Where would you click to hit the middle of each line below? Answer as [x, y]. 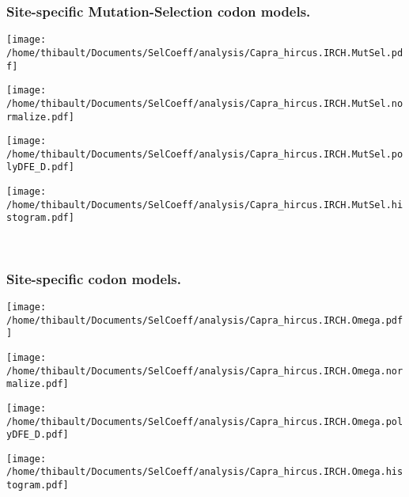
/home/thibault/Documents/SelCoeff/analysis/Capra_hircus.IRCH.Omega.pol [205, 421]
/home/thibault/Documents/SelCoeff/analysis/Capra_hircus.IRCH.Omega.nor [205, 371]
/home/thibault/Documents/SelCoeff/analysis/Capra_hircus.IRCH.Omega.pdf [205, 320]
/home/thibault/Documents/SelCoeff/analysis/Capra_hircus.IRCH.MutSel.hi [205, 205]
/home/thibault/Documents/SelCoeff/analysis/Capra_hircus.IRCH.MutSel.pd [205, 53]
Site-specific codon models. [94, 278]
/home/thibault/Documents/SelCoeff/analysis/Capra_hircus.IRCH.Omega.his [205, 472]
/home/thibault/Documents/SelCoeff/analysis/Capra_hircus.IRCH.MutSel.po [205, 154]
